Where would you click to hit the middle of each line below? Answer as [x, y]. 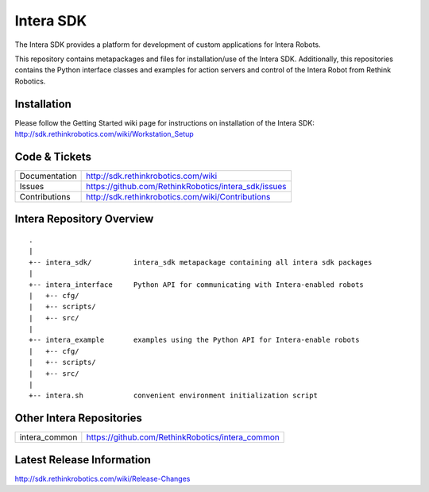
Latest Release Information [83, 460]
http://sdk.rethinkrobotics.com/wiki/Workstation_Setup [104, 134]
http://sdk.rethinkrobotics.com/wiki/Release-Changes [102, 478]
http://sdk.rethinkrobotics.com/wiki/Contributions [178, 196]
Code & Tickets [53, 156]
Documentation [48, 176]
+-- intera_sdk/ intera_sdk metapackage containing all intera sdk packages [201, 262]
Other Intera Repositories [79, 418]
